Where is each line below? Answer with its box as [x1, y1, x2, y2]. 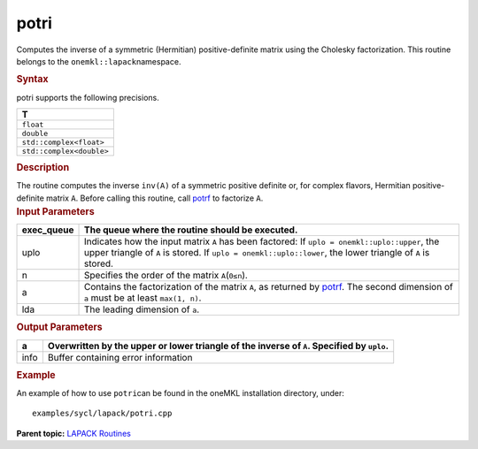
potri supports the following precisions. [16, 92, 159, 103]
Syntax [16, 73, 49, 86]
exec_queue [21, 224, 74, 236]
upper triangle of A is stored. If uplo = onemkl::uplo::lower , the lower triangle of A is [84, 247, 430, 259]
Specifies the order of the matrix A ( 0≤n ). [84, 270, 248, 282]
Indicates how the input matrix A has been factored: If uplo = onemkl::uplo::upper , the [84, 235, 440, 247]
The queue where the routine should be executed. [84, 224, 298, 236]
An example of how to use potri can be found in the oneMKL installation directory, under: [16, 387, 345, 398]
